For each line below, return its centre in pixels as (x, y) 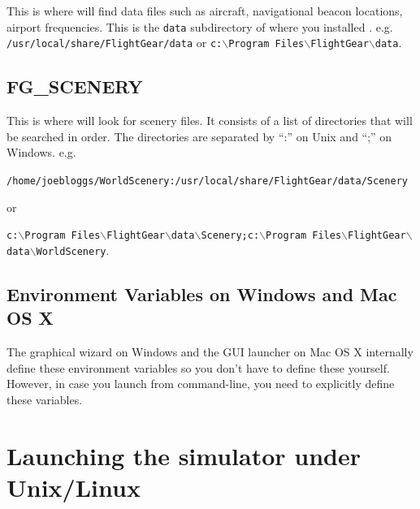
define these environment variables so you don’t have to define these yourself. (198, 367)
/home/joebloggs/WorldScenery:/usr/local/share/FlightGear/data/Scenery (207, 181)
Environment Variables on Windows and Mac (202, 293)
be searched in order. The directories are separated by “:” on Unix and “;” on (199, 136)
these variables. (45, 399)
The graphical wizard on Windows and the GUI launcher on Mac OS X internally (210, 352)
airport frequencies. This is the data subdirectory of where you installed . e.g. (200, 26)
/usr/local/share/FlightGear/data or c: (115, 43)
